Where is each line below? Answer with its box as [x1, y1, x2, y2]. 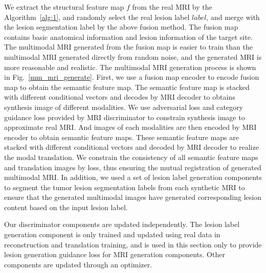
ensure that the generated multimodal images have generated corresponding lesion [4, 192, 261, 202]
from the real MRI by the [132, 2, 212, 12]
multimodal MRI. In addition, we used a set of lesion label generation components [4, 172, 262, 183]
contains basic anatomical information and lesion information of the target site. [4, 31, 253, 42]
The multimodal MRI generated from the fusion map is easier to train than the [4, 41, 253, 52]
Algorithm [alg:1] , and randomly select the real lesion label [4, 11, 190, 22]
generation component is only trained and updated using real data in [4, 229, 220, 240]
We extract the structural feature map [4, 2, 124, 12]
